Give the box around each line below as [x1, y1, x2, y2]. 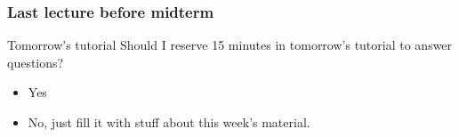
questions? [7, 52, 64, 71]
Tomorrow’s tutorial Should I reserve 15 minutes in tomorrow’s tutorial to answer [7, 36, 453, 54]
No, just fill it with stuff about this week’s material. [28, 113, 310, 131]
